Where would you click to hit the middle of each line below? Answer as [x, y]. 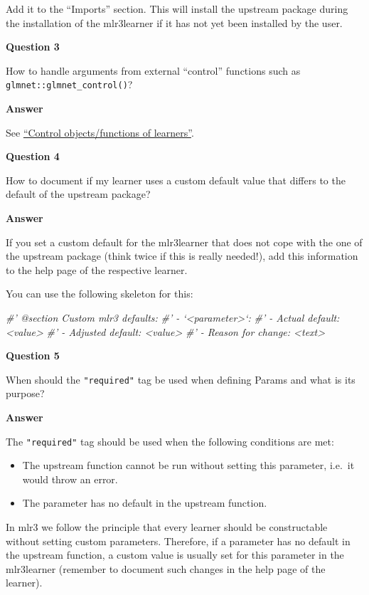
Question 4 [33, 156]
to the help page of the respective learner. [97, 269]
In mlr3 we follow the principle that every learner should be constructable [167, 527]
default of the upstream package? [78, 194]
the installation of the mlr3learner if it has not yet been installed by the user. [174, 22]
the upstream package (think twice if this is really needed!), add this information [182, 256]
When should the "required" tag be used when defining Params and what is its [181, 379]
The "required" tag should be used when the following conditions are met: [170, 441]
